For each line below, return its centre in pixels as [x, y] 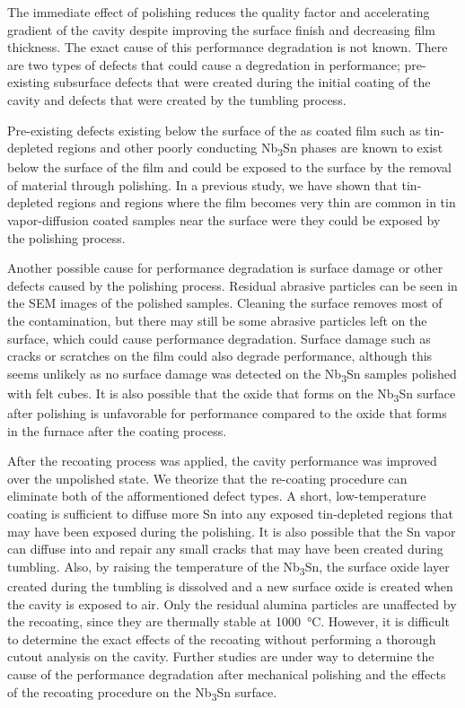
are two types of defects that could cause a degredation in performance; [204, 64]
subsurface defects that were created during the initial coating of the [242, 82]
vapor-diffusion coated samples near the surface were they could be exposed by [224, 220]
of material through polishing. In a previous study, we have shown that [202, 184]
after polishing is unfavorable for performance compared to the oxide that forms [227, 413]
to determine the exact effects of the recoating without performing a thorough [222, 638]
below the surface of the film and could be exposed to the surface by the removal [229, 167]
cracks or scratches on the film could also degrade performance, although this [220, 356]
